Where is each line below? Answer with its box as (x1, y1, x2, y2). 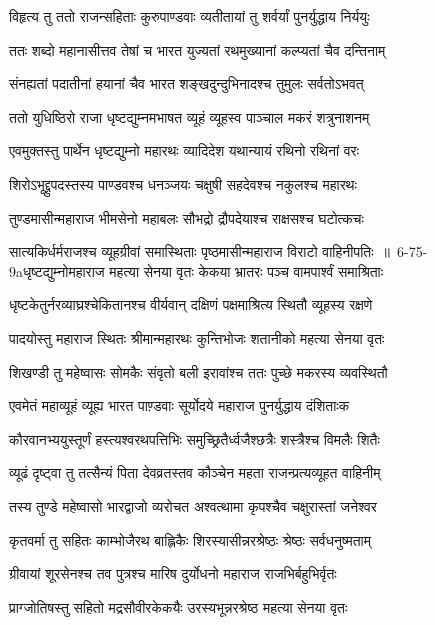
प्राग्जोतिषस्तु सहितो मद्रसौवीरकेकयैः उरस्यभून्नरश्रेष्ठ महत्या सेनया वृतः (9, 596, 348, 617)
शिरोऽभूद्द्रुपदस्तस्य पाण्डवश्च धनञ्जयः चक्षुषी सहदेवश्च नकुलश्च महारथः (9, 173, 357, 194)
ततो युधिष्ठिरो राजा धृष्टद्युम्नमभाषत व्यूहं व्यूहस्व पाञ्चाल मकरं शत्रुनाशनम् (9, 106, 370, 127)
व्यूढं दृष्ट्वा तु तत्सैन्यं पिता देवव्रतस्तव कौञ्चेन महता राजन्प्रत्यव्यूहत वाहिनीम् (9, 462, 381, 483)
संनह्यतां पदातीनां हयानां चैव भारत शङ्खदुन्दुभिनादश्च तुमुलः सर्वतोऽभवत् (9, 73, 364, 94)
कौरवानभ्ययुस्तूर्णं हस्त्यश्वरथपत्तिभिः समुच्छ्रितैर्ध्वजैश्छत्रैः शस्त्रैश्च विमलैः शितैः (9, 428, 380, 449)
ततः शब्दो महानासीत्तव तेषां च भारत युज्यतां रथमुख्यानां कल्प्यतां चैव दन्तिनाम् (9, 39, 386, 60)
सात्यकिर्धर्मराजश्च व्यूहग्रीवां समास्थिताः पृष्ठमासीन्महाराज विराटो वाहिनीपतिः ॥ (9, 241, 390, 262)
